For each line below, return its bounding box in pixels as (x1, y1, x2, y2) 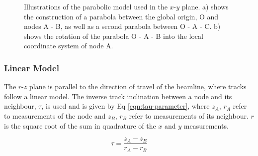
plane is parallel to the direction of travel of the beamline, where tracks (29, 81, 247, 92)
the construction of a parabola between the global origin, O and (24, 11, 219, 21)
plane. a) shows (181, 1, 229, 11)
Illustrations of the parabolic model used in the (24, 1, 168, 11)
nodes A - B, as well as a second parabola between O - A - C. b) (24, 21, 221, 31)
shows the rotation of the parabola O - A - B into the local (24, 30, 203, 41)
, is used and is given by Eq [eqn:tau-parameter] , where (41, 101, 210, 111)
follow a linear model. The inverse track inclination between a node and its (4, 91, 232, 101)
